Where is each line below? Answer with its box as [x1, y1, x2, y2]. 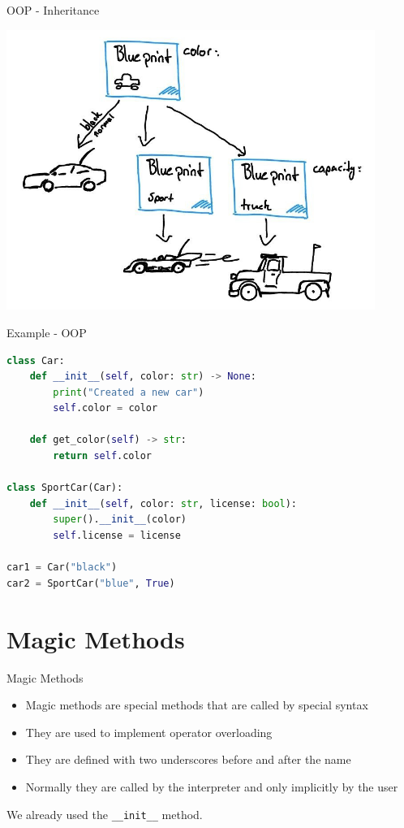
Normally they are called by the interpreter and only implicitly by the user [25, 778, 398, 795]
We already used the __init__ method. [6, 805, 203, 822]
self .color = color [53, 402, 158, 414]
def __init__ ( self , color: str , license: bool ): [29, 497, 298, 509]
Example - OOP [6, 323, 87, 340]
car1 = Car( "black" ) [6, 561, 118, 574]
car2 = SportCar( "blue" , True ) [6, 577, 175, 589]
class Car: [6, 354, 65, 366]
